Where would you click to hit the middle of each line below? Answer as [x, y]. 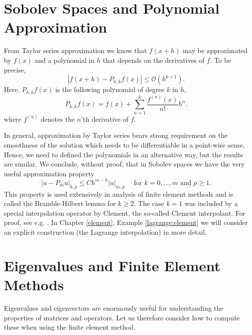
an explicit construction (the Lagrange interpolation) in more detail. [105, 232]
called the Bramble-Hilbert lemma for [60, 203]
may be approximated [215, 50]
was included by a [211, 203]
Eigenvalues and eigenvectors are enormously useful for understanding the [114, 307]
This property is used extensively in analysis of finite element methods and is [119, 194]
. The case [149, 203]
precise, [15, 69]
